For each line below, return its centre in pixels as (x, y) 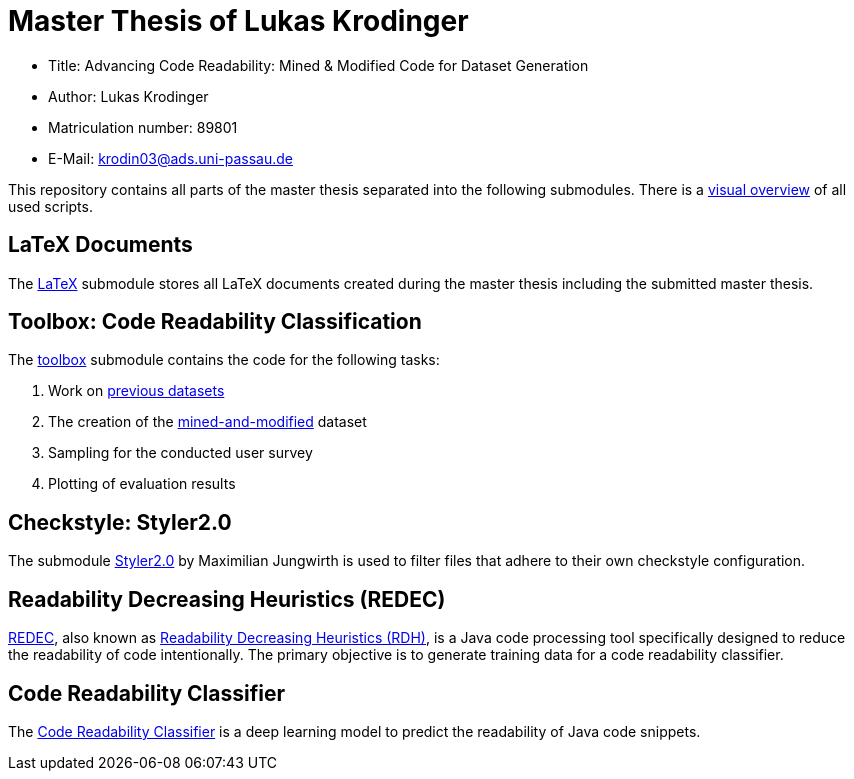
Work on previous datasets (136, 391)
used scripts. (50, 206)
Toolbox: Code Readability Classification (215, 322)
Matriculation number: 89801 (143, 127)
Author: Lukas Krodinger (128, 96)
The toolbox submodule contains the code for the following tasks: (224, 360)
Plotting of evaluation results (142, 484)
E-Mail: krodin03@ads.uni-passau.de (170, 158)
